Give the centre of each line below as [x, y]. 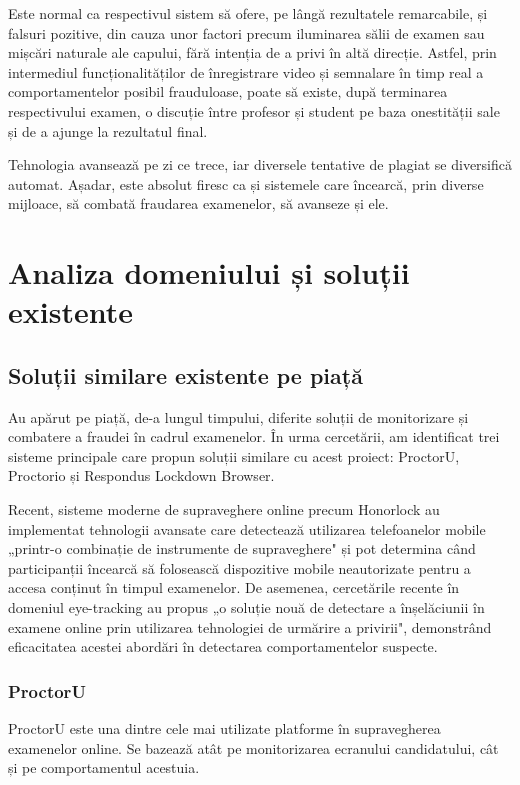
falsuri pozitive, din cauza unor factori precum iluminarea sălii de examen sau [246, 32]
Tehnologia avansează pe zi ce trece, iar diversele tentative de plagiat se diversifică [260, 164]
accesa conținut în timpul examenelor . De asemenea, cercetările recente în [234, 587]
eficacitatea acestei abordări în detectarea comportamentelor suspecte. [223, 646]
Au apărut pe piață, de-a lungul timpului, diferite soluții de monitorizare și [238, 416]
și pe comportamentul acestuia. [104, 767]
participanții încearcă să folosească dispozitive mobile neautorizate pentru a [239, 567]
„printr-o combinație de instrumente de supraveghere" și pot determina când [242, 548]
